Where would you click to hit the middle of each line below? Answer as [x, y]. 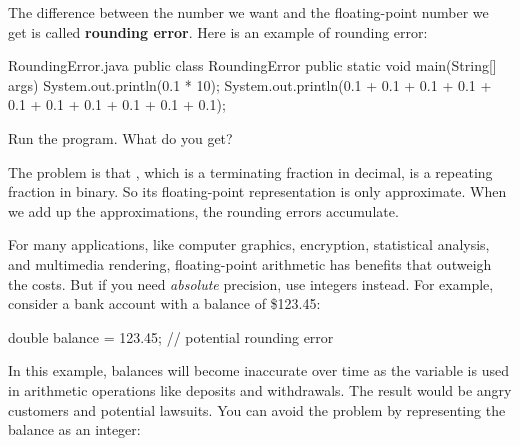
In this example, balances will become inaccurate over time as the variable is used [258, 370]
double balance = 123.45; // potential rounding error [171, 336]
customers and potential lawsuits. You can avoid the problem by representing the [257, 409]
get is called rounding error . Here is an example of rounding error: [218, 31]
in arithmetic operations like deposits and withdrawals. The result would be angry [260, 389]
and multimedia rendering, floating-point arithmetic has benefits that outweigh [250, 263]
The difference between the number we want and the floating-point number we [248, 12]
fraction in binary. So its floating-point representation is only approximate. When [257, 191]
